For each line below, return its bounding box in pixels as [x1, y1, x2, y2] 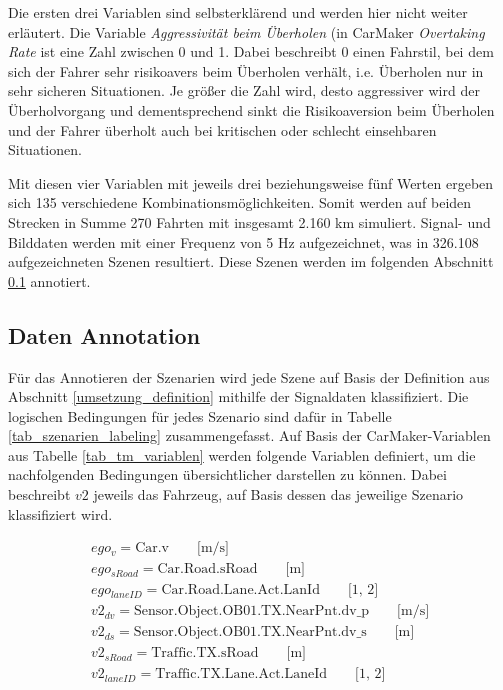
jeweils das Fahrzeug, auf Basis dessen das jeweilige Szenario [93, 484, 464, 505]
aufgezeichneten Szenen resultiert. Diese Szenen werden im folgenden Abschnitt [8, 251, 494, 272]
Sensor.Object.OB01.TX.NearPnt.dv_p [134, 604, 370, 619]
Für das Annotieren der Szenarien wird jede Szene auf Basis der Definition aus [8, 366, 490, 387]
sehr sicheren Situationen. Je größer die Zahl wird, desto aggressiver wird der [8, 80, 480, 101]
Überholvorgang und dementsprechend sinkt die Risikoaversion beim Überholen [8, 99, 495, 120]
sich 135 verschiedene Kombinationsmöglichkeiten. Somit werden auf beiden [8, 192, 472, 213]
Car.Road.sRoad [157, 562, 258, 577]
